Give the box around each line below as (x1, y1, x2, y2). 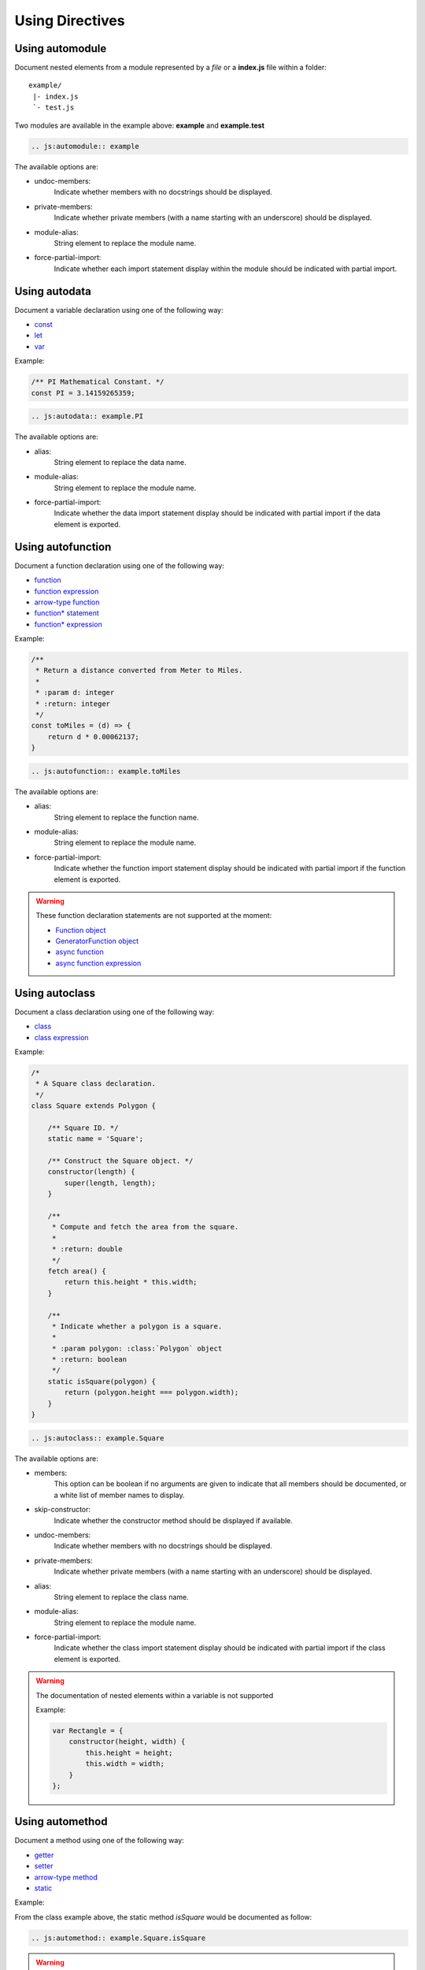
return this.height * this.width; (64, 1277, 198, 1287)
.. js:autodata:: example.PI (31, 412, 144, 421)
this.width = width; (85, 1760, 165, 1768)
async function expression (55, 958, 142, 968)
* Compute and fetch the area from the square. (51, 1222, 239, 1232)
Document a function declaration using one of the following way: (14, 560, 224, 571)
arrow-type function (34, 597, 100, 607)
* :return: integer (35, 699, 110, 708)
